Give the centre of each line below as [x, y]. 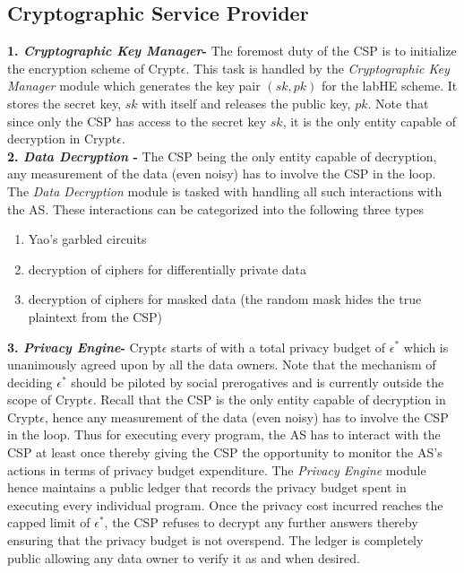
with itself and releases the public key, [246, 103]
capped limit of [49, 522]
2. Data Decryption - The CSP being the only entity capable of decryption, [222, 156]
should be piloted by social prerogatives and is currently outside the [258, 382]
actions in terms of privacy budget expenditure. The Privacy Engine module [217, 469]
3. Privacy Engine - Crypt [85, 347]
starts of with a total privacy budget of [279, 347]
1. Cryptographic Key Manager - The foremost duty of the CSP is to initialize [232, 51]
